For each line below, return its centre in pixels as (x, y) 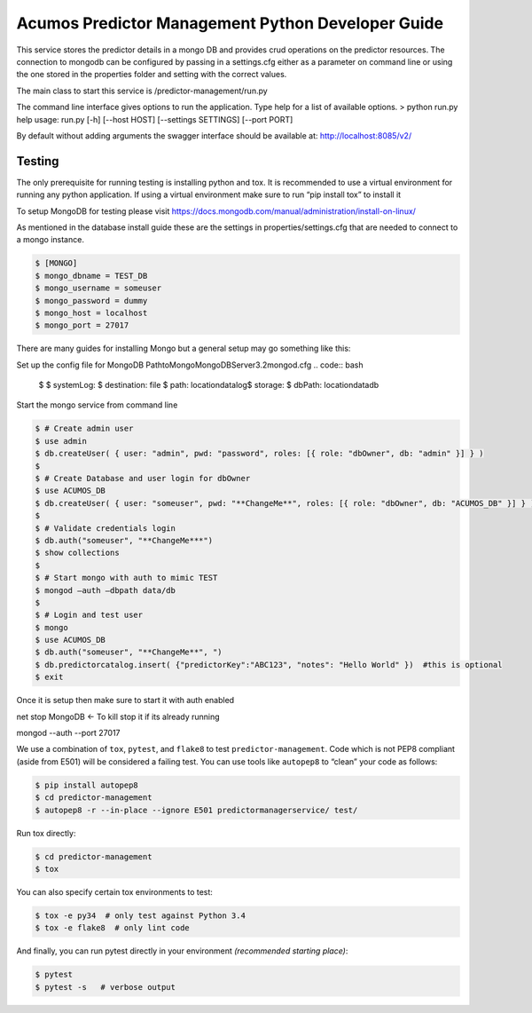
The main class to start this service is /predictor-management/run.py (142, 91)
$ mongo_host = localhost (91, 313)
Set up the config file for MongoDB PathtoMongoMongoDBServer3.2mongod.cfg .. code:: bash (190, 365)
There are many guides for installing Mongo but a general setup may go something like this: (184, 348)
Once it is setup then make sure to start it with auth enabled (125, 700)
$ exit (49, 677)
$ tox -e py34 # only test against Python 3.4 (140, 915)
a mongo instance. (50, 240)
